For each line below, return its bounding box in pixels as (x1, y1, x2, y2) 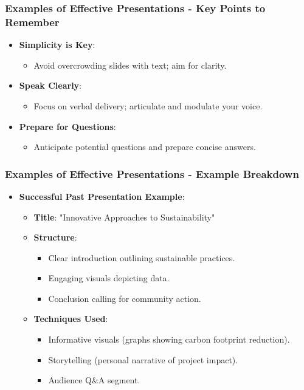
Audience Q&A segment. (48, 374, 140, 386)
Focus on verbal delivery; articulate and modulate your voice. (33, 99, 263, 112)
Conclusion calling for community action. (48, 292, 201, 304)
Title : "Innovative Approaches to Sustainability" (33, 210, 215, 223)
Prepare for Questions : (19, 120, 116, 132)
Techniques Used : (33, 312, 108, 325)
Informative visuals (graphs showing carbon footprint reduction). (48, 333, 290, 346)
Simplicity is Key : (19, 38, 95, 51)
